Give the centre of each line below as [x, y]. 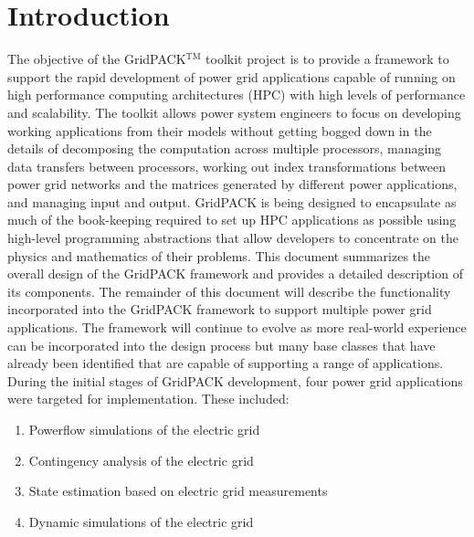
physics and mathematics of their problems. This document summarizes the [219, 255]
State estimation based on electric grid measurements [178, 491]
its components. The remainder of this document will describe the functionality [229, 291]
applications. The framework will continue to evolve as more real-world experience [237, 327]
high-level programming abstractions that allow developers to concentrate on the [233, 238]
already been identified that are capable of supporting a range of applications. [226, 363]
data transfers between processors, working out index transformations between [226, 166]
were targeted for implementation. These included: [148, 399]
